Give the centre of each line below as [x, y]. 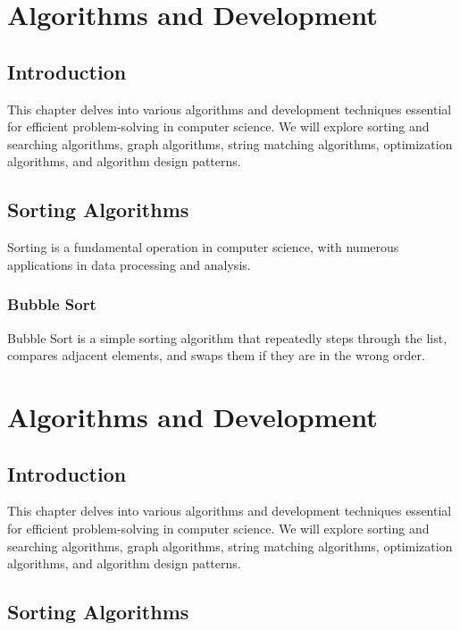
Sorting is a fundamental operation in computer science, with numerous [203, 247]
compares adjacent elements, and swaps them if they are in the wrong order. [216, 355]
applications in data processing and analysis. [129, 264]
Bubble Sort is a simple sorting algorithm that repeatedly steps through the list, [227, 337]
